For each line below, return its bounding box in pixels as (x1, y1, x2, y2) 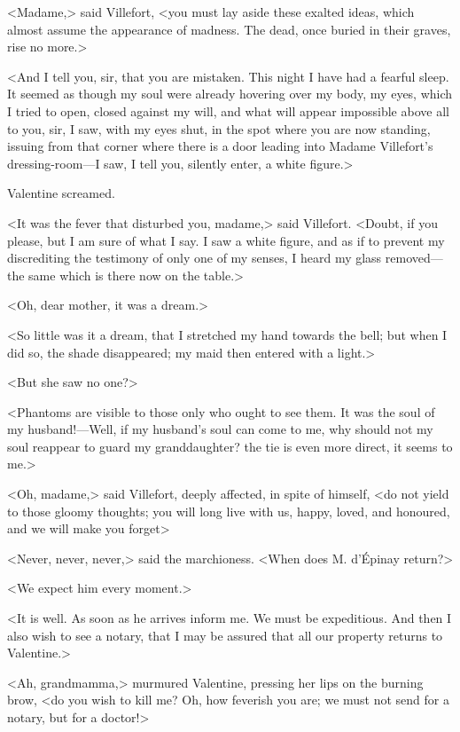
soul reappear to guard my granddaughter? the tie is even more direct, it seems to (7, 437, 453, 455)
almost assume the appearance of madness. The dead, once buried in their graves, (7, 20, 451, 38)
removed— (385, 248, 443, 267)
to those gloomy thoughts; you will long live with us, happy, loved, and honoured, (7, 501, 450, 520)
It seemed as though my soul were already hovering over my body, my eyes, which (7, 84, 453, 103)
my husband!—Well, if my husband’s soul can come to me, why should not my (7, 420, 433, 438)
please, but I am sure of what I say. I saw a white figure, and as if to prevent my (7, 231, 445, 249)
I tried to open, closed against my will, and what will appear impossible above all (7, 101, 449, 120)
